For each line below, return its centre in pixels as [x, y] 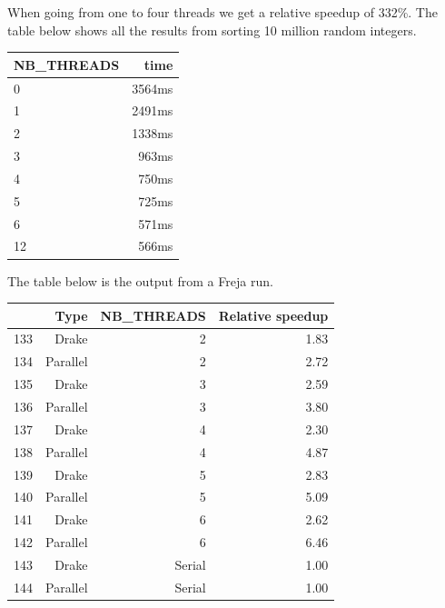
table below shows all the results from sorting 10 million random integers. [212, 30]
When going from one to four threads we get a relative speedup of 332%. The [222, 12]
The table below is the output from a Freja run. [140, 280]
